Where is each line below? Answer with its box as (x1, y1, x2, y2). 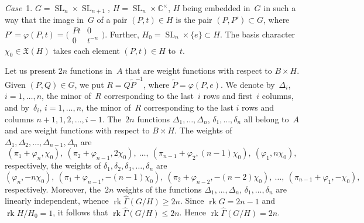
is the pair (176, 13, 212, 26)
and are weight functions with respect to (5, 124, 150, 136)
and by (5, 101, 30, 113)
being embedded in (183, 2, 250, 13)
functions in (70, 64, 112, 77)
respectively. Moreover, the (5, 183, 101, 195)
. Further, (105, 28, 139, 40)
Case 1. (5, 2, 33, 13)
